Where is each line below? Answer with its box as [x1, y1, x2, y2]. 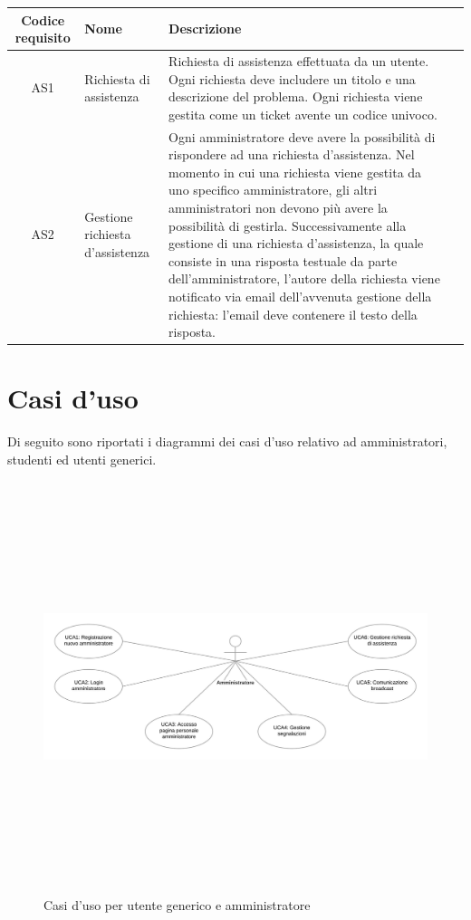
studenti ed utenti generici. [7, 449, 157, 468]
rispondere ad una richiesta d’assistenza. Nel [168, 145, 415, 164]
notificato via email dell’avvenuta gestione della [168, 286, 432, 305]
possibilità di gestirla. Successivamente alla [168, 216, 407, 235]
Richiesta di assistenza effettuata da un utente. [168, 51, 429, 70]
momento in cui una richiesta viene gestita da [168, 162, 422, 181]
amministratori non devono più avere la [168, 197, 388, 216]
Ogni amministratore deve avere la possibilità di [168, 127, 436, 146]
